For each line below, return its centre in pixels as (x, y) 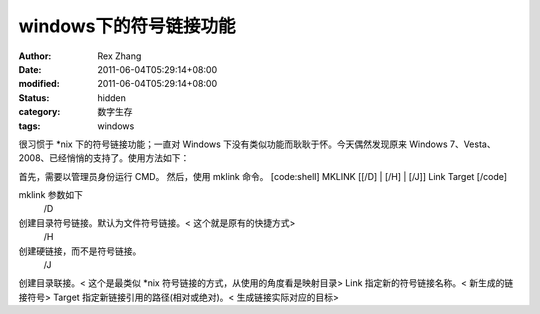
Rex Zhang (119, 56)
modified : (39, 84)
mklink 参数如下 (51, 195)
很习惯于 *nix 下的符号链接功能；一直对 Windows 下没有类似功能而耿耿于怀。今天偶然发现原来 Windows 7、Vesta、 (257, 144)
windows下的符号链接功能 (127, 26)
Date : (30, 69)
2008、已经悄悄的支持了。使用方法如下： (104, 158)
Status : (34, 97)
